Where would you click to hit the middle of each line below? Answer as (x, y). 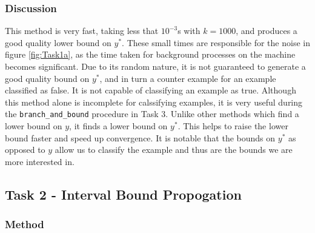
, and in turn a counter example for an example (188, 78)
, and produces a (267, 31)
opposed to (25, 150)
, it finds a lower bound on (118, 126)
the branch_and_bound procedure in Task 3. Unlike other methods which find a (152, 114)
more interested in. (40, 161)
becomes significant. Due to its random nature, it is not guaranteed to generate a (155, 66)
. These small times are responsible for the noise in (216, 42)
